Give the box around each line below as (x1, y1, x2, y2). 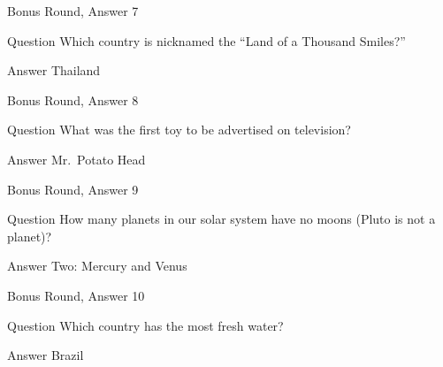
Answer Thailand (7, 61, 101, 80)
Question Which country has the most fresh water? (7, 316, 284, 334)
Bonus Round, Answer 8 (7, 90, 139, 109)
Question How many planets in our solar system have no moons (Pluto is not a (7, 210, 436, 228)
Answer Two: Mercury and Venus (7, 256, 187, 275)
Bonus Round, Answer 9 (7, 180, 139, 198)
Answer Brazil (7, 346, 84, 364)
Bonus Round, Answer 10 (7, 286, 145, 304)
